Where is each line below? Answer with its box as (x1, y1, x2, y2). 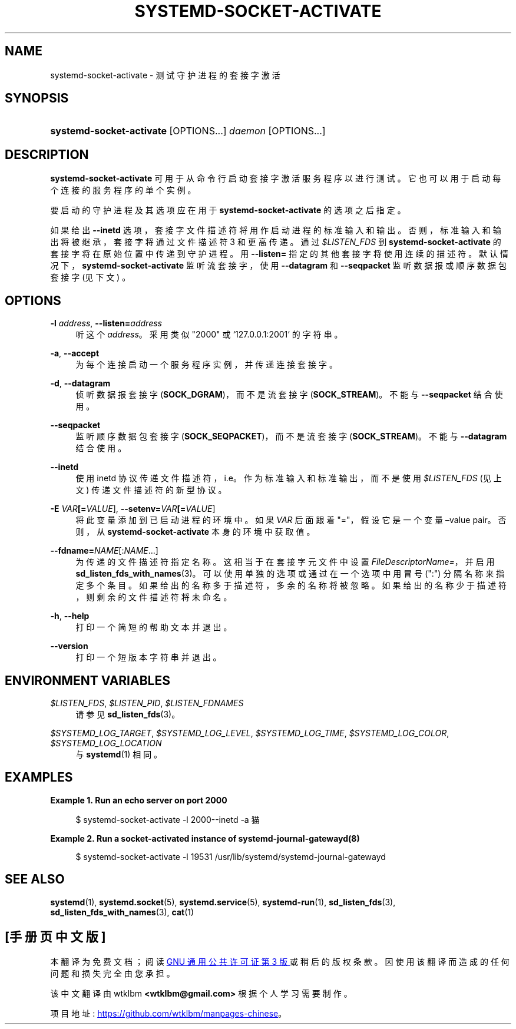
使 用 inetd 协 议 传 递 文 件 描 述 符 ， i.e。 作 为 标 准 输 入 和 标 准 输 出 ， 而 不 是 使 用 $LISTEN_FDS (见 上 (75, 473, 502, 484)
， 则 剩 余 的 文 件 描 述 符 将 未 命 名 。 (75, 592, 232, 603)
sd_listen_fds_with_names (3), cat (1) (50, 906, 194, 917)
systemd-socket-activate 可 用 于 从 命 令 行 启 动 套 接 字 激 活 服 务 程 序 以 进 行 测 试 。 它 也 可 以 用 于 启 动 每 (50, 173, 501, 184)
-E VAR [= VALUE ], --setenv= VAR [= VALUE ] (50, 504, 216, 514)
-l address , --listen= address (50, 318, 162, 329)
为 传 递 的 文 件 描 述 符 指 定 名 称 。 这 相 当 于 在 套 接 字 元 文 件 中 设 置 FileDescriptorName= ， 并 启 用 (75, 557, 495, 567)
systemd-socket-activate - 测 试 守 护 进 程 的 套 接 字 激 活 (50, 70, 280, 80)
